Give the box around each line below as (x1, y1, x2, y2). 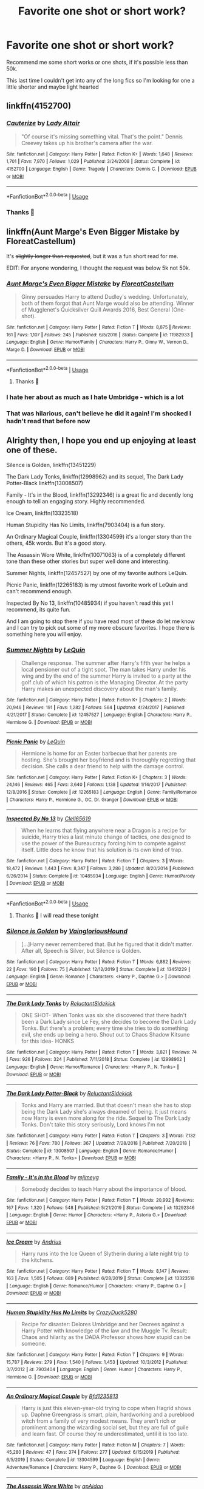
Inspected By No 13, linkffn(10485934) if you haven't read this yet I (6, 599, 174, 607)
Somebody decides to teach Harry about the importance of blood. (21, 1185, 187, 1193)
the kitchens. (21, 1256, 54, 1264)
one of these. (6, 445, 58, 455)
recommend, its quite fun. (6, 605, 71, 613)
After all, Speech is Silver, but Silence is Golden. (21, 947, 141, 954)
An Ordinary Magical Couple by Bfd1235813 (6, 1392, 118, 1400)
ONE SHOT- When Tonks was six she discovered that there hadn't (21, 1011, 187, 1018)
